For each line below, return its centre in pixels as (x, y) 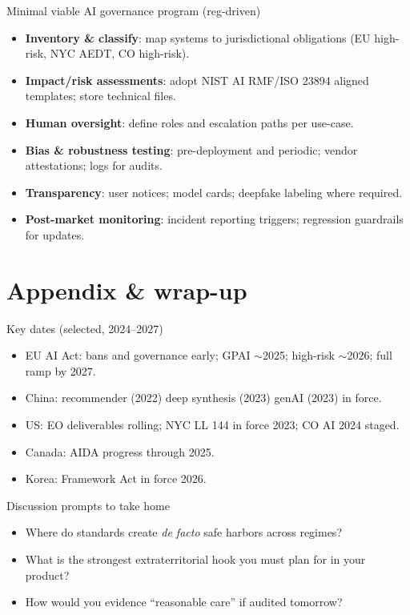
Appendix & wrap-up (127, 289)
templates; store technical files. (100, 96)
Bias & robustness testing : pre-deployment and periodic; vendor (191, 149)
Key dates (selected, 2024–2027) (85, 328)
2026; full (370, 355)
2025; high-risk (298, 355)
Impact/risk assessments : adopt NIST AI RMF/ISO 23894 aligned (197, 80)
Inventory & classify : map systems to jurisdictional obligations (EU (198, 37)
